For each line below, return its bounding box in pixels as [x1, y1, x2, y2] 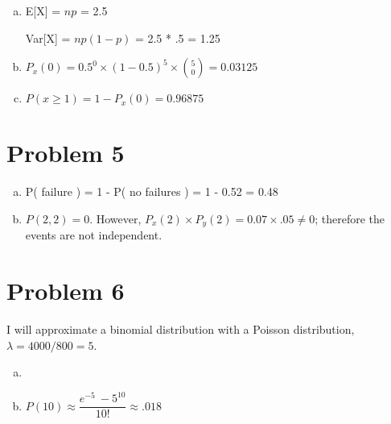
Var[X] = [25, 29, 71, 46]
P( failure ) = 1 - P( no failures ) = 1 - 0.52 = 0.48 [25, 183, 278, 200]
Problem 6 [6, 274, 125, 307]
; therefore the [315, 210, 385, 227]
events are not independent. [25, 227, 163, 243]
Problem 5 [6, 136, 125, 169]
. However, [89, 210, 142, 227]
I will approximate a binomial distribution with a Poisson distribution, [6, 321, 355, 338]
